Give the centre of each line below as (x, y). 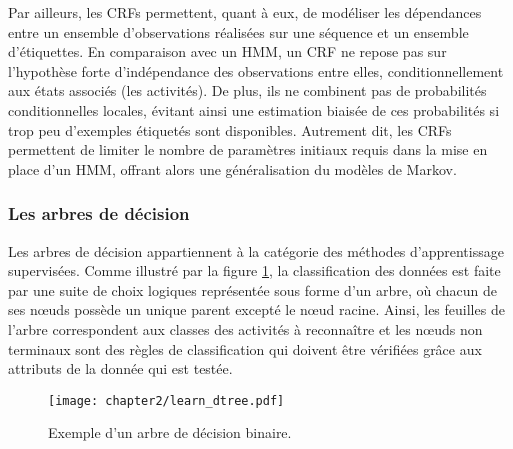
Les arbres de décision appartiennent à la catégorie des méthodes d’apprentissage (256, 250)
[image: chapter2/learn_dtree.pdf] (166, 400)
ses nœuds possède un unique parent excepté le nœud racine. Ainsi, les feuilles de (256, 309)
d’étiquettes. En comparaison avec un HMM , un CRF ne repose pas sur (227, 51)
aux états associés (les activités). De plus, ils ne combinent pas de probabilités (247, 90)
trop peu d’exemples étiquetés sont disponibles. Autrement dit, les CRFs (230, 129)
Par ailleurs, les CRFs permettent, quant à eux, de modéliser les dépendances (245, 12)
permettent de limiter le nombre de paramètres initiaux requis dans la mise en (248, 149)
